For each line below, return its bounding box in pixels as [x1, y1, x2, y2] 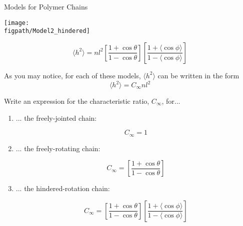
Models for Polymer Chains [4, 1, 88, 11]
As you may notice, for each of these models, [4, 70, 141, 80]
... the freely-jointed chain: [15, 112, 97, 123]
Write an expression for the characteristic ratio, [4, 96, 149, 106]
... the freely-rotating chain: [15, 143, 100, 153]
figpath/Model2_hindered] [4, 27, 90, 35]
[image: [4, 19, 29, 26]
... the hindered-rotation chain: [15, 183, 110, 194]
